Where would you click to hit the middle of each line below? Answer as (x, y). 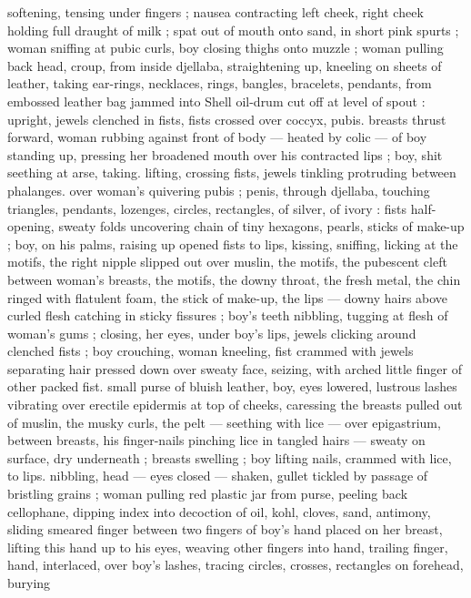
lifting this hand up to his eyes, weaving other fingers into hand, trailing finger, (228, 547)
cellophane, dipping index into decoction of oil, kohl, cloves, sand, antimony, (219, 511)
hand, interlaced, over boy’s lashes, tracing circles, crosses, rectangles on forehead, (235, 565)
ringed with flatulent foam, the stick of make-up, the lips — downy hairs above (228, 297)
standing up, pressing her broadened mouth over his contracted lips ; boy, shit (225, 154)
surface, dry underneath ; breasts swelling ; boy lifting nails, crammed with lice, (230, 457)
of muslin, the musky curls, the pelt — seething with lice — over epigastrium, (224, 422)
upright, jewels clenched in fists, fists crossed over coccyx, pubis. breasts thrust (227, 119)
